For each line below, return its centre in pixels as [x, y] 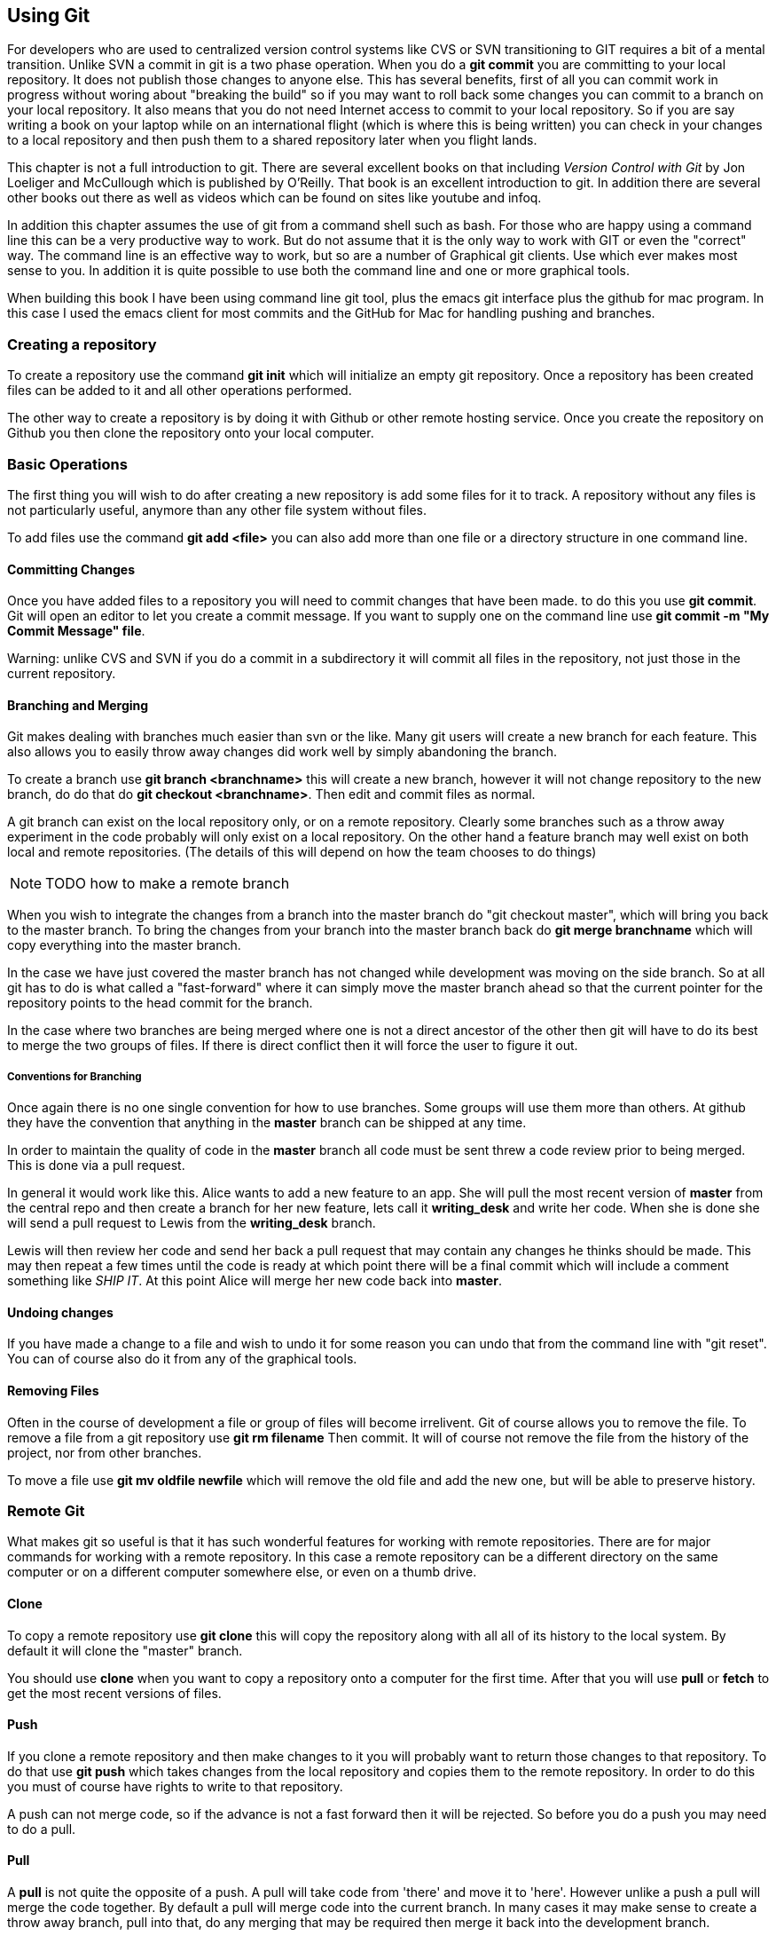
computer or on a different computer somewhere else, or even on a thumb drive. [242, 1572]
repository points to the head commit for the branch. [160, 1003]
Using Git [49, 16]
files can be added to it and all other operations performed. [180, 391]
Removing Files [53, 1390]
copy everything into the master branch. [124, 945]
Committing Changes [71, 569]
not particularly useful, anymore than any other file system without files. [217, 510]
